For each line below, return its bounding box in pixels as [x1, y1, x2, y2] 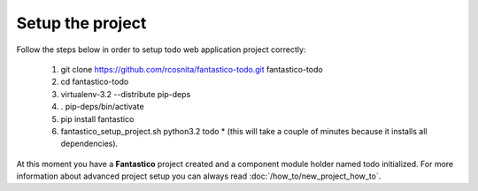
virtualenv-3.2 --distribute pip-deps [60, 88, 191, 99]
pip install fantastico [60, 113, 135, 124]
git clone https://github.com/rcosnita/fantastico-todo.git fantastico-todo [60, 64, 323, 74]
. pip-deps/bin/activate [60, 102, 145, 112]
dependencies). [60, 138, 119, 149]
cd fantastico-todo [60, 76, 129, 88]
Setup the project [16, 13, 147, 33]
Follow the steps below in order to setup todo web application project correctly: [16, 44, 306, 55]
